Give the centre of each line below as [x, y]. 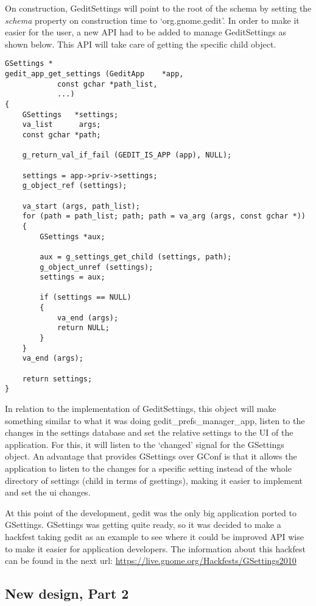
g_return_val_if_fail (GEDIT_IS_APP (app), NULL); [127, 155]
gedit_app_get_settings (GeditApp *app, [94, 74]
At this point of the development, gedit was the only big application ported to [151, 512]
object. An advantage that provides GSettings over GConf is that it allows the [151, 456]
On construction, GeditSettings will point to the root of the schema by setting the [158, 8]
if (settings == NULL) [86, 298]
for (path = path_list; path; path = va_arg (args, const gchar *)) [164, 216]
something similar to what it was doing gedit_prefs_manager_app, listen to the [155, 420]
